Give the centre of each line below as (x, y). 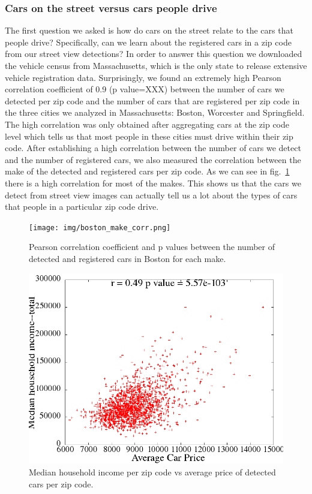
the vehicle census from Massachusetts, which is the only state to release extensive (156, 65)
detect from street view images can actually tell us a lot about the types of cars (151, 195)
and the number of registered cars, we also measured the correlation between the (153, 159)
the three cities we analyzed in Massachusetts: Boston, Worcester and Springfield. (155, 112)
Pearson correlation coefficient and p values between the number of (152, 247)
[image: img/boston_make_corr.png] (100, 228)
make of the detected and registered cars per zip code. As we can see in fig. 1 (147, 171)
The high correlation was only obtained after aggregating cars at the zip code (147, 124)
